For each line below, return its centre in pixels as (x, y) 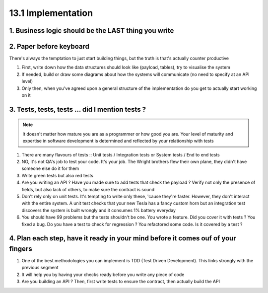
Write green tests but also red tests (58, 175)
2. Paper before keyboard (49, 46)
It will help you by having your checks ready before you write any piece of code (103, 274)
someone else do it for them (50, 168)
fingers (21, 249)
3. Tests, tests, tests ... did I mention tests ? (78, 109)
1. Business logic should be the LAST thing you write (92, 31)
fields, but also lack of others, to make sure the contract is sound (88, 189)
